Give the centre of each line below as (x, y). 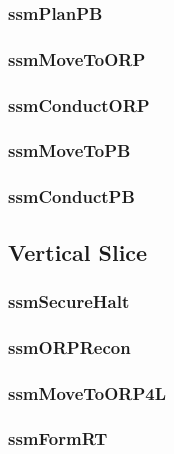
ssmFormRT (58, 438)
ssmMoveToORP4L (87, 392)
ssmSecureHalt (69, 300)
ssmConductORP (79, 104)
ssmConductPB (71, 196)
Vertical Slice (78, 251)
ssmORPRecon (69, 346)
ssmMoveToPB (69, 150)
